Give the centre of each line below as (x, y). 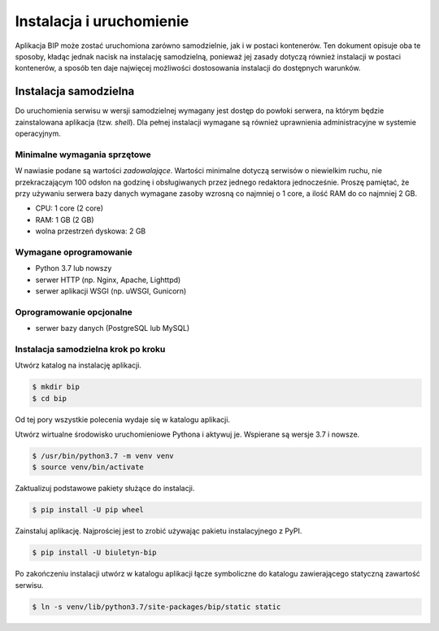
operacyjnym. (38, 133)
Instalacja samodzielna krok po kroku (90, 349)
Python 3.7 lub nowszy (74, 268)
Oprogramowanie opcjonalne (74, 311)
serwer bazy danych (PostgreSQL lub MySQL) (113, 329)
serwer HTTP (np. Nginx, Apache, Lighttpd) (108, 280)
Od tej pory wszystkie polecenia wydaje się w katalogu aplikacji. (123, 420)
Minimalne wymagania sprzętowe (83, 154)
